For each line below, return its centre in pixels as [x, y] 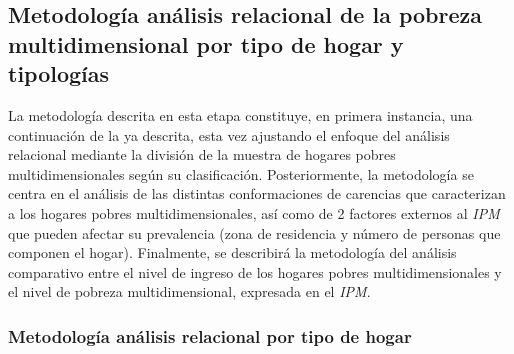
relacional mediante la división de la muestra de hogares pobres [202, 154]
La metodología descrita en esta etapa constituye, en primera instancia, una [240, 114]
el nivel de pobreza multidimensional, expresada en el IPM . [189, 291]
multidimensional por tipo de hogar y [206, 43]
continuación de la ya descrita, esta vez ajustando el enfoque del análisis [229, 134]
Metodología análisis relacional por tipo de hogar [210, 335]
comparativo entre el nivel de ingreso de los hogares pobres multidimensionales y [255, 271]
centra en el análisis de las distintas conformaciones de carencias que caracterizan [257, 193]
